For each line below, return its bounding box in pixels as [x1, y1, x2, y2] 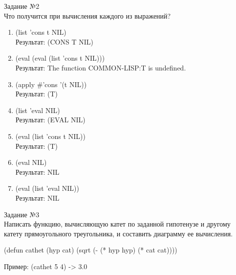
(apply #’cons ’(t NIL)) [15, 79, 87, 89]
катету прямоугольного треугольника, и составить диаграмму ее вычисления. [4, 228, 233, 238]
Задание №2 [4, 1, 40, 11]
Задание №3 [4, 209, 40, 219]
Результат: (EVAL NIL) [15, 115, 86, 125]
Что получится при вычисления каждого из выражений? [4, 10, 171, 21]
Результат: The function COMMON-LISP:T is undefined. [15, 62, 186, 72]
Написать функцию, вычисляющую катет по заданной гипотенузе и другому [4, 219, 231, 229]
